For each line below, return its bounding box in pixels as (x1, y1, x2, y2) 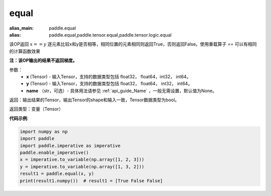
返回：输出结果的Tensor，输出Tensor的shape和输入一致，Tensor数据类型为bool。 (9, 97, 180, 103)
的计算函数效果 (9, 48, 40, 54)
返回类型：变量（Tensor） (9, 106, 64, 112)
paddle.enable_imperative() (20, 150, 89, 155)
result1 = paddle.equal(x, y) (20, 171, 94, 176)
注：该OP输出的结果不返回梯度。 (9, 58, 77, 64)
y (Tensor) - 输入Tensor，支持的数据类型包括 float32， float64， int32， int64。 (26, 81, 193, 87)
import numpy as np (20, 128, 68, 134)
